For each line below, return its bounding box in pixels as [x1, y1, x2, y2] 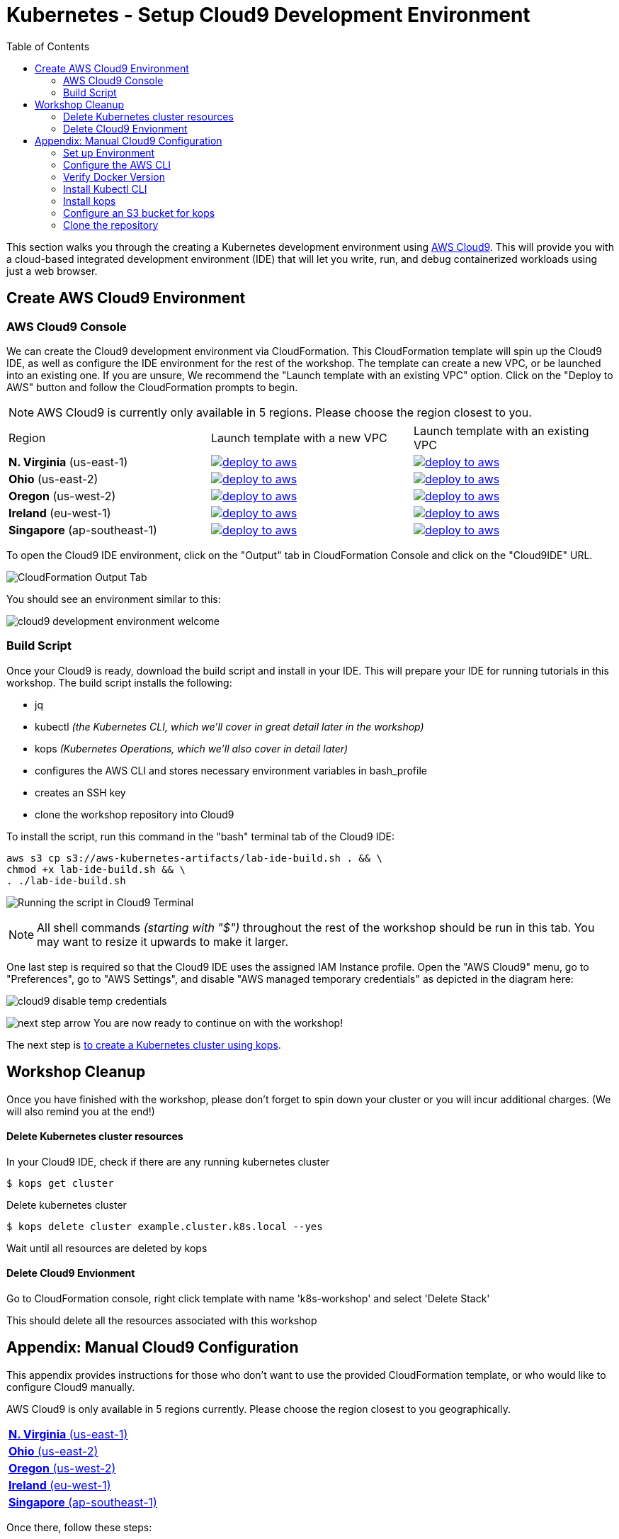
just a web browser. [6, 264, 98, 277]
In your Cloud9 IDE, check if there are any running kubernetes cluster [6, 1155, 330, 1168]
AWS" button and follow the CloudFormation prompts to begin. [6, 380, 298, 393]
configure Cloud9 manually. [6, 1380, 135, 1393]
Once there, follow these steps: [6, 1521, 152, 1533]
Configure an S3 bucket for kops [63, 206, 215, 219]
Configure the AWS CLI [63, 158, 171, 171]
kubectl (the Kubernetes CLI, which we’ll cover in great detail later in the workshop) [35, 720, 424, 733]
